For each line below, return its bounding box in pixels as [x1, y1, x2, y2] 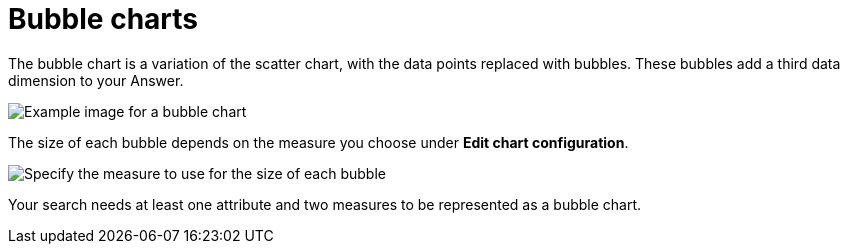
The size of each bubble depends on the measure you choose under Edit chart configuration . [8, 133, 629, 151]
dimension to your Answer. [8, 71, 184, 89]
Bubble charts [8, 2, 198, 36]
